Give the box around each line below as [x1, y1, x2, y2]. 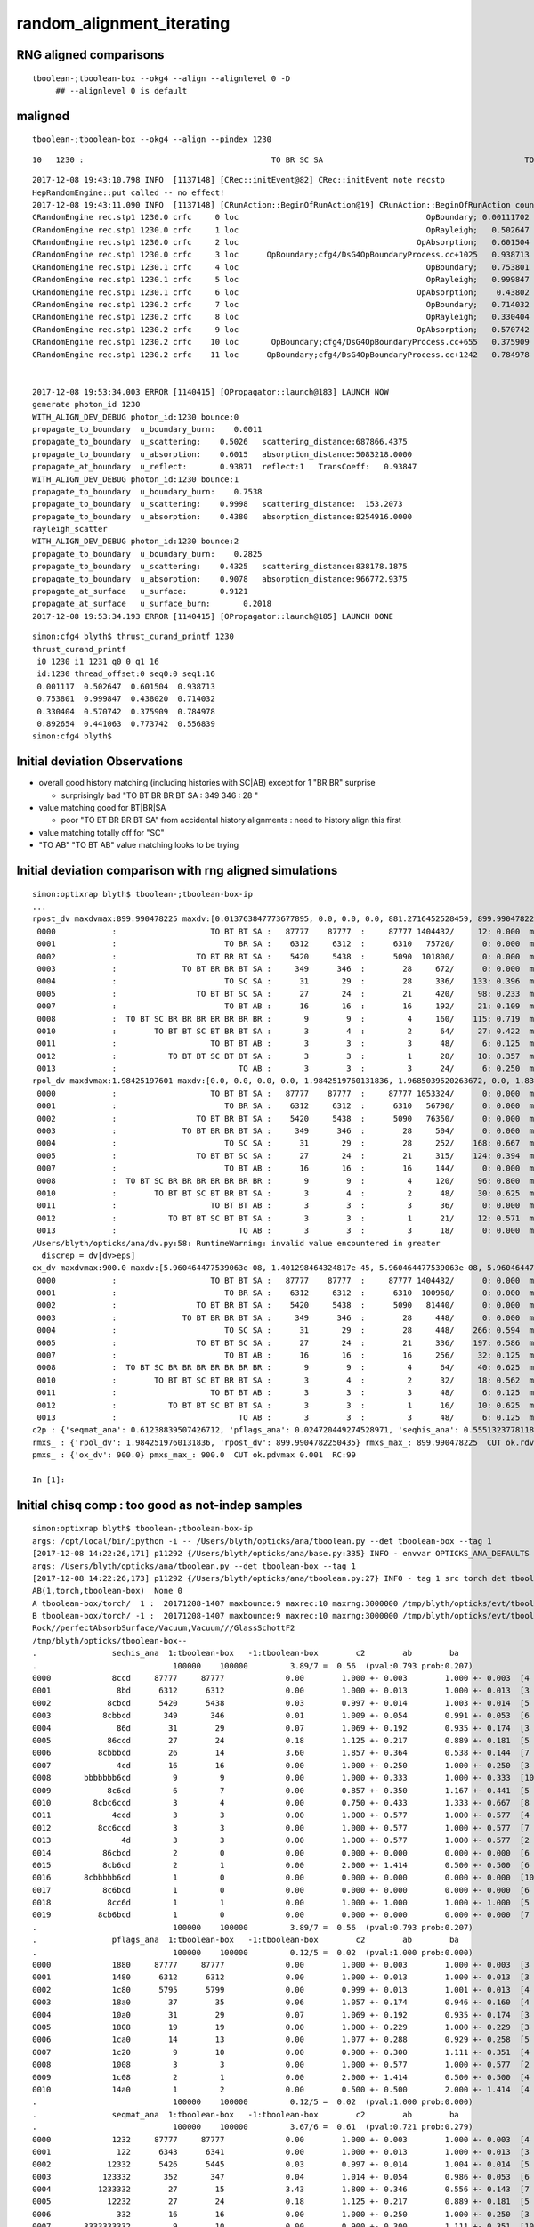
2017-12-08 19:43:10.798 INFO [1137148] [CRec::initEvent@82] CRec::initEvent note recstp [32, 175, 445, 185]
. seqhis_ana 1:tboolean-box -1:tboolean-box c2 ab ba [32, 1648, 460, 1659]
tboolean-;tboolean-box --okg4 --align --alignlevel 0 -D [32, 73, 291, 84]
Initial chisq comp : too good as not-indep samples [16, 1497, 303, 1513]
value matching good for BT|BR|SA [38, 803, 166, 813]
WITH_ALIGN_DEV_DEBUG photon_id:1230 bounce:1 [32, 474, 239, 485]
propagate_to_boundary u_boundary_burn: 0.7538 [32, 486, 263, 496]
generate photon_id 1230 [32, 399, 141, 410]
